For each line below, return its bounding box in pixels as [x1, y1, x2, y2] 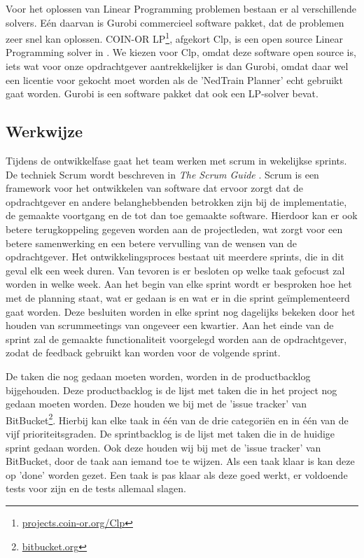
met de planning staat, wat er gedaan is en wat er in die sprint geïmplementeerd [6, 290, 350, 305]
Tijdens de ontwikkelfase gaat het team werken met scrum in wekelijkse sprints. [6, 153, 347, 168]
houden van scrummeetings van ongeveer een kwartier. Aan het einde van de [6, 318, 334, 333]
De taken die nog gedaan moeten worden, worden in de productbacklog [6, 368, 311, 383]
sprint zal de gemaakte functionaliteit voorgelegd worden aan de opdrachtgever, [6, 331, 347, 346]
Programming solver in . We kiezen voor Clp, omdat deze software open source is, [6, 45, 356, 60]
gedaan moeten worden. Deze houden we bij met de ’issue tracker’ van [6, 396, 307, 411]
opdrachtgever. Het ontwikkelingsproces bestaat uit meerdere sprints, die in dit [6, 249, 344, 264]
